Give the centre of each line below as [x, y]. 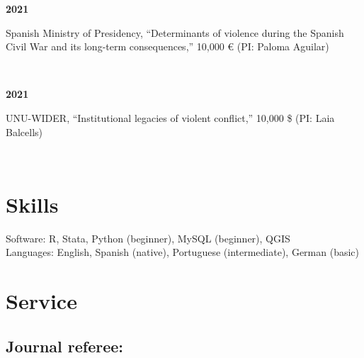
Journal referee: [65, 346]
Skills [32, 204]
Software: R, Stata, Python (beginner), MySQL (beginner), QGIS [148, 238]
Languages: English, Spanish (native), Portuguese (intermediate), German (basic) [182, 252]
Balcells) [24, 132]
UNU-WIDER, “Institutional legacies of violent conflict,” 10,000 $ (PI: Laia [170, 117]
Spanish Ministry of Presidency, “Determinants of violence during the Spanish [175, 32]
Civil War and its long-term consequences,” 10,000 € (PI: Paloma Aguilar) [167, 46]
